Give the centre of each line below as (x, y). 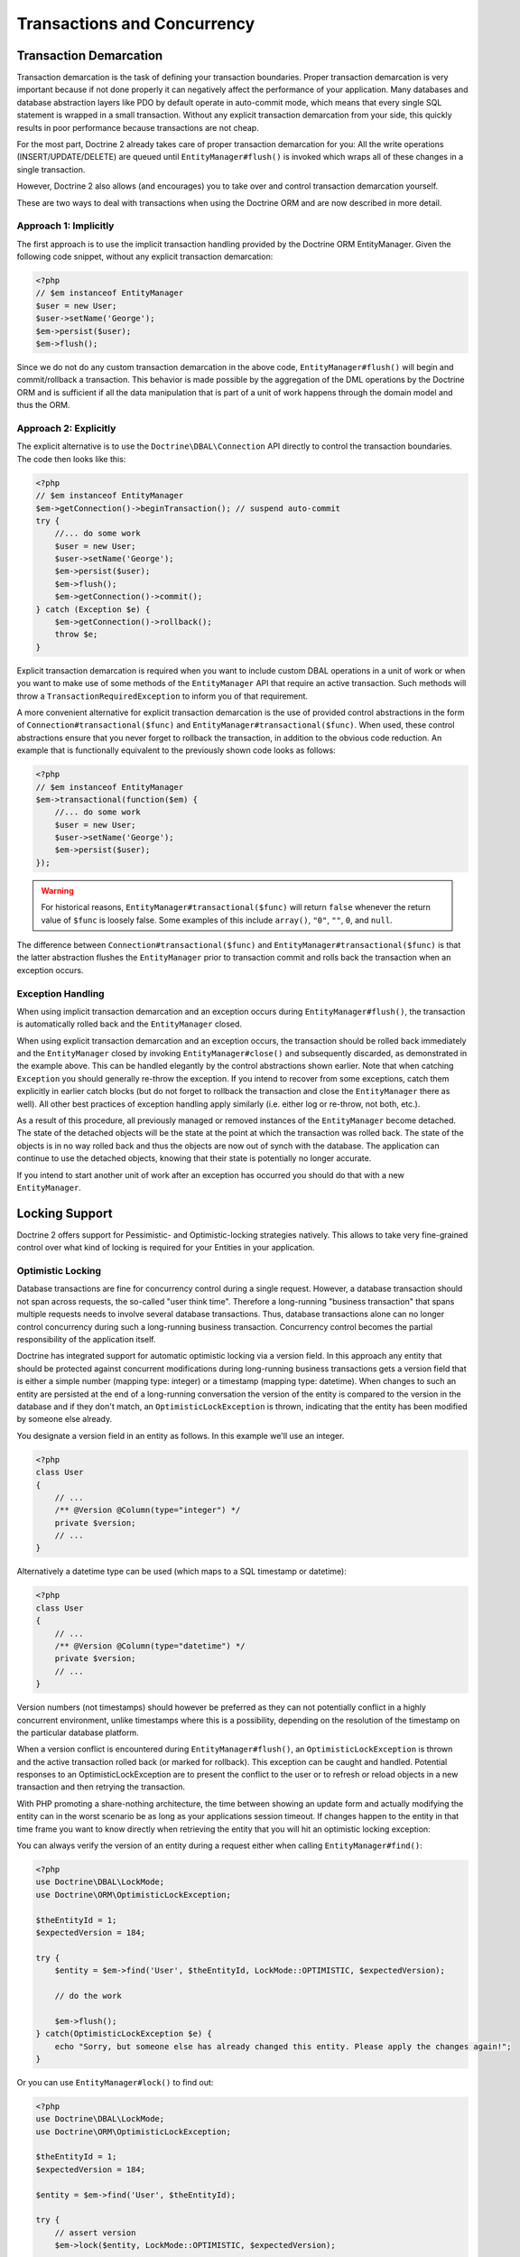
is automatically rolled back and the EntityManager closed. (130, 1024)
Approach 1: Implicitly (65, 226)
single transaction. (51, 169)
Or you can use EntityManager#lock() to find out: (115, 2082)
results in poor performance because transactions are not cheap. (138, 127)
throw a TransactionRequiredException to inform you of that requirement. (162, 696)
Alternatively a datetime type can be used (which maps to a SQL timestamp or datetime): (181, 1572)
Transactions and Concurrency (136, 23)
